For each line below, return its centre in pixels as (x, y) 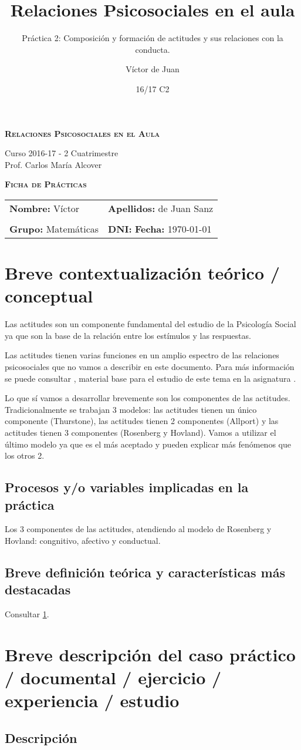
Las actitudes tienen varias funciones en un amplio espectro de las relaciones (142, 355)
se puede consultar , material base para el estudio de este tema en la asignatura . (150, 378)
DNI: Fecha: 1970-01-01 (160, 228)
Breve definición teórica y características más (145, 572)
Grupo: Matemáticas (54, 228)
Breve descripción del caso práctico (150, 654)
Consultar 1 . (27, 614)
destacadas (38, 589)
